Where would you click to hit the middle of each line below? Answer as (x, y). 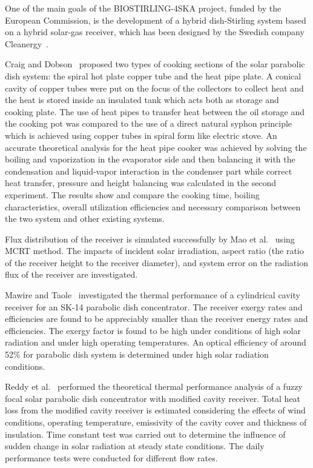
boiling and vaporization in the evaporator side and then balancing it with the (150, 159)
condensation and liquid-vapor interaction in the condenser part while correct (149, 171)
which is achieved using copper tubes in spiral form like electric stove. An (141, 135)
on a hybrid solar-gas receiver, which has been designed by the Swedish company (155, 32)
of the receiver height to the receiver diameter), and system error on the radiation (156, 262)
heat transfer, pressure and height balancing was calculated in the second (141, 183)
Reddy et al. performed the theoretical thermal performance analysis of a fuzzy (154, 386)
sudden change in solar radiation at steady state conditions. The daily (135, 446)
